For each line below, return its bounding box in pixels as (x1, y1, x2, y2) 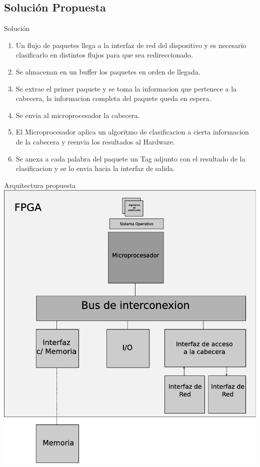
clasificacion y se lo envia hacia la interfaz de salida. (15, 163, 175, 173)
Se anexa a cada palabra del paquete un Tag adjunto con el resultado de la (15, 153, 245, 163)
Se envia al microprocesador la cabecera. (15, 109, 140, 120)
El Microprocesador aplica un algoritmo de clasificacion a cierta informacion (15, 126, 249, 137)
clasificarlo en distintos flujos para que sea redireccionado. (15, 49, 193, 60)
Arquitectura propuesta (4, 179, 76, 190)
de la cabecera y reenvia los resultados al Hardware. (15, 136, 175, 146)
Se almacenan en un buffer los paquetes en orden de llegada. (15, 66, 200, 76)
